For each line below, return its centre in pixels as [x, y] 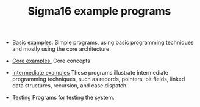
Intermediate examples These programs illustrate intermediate [90, 73]
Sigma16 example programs [99, 11]
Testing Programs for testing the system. [63, 98]
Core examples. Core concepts [51, 61]
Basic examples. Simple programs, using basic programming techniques [103, 42]
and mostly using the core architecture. [61, 49]
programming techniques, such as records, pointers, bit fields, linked [98, 79]
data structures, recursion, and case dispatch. [70, 86]
